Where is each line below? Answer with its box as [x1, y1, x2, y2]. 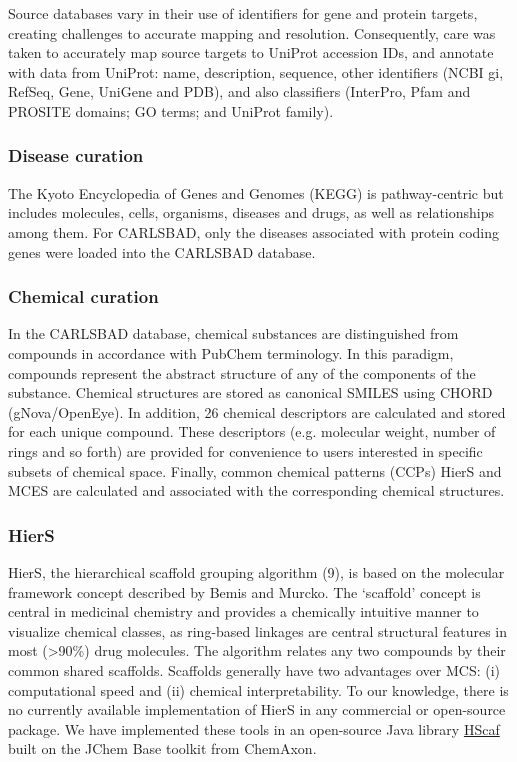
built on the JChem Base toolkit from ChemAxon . [8, 738, 317, 759]
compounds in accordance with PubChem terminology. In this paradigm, [8, 342, 454, 363]
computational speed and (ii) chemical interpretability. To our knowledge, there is [8, 679, 509, 700]
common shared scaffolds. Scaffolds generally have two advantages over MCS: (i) [8, 659, 500, 680]
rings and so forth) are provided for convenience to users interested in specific [8, 440, 483, 461]
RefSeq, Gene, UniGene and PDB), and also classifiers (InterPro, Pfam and [8, 81, 471, 102]
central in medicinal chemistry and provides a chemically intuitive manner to [8, 601, 479, 622]
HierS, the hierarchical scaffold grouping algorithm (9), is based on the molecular [8, 561, 505, 582]
